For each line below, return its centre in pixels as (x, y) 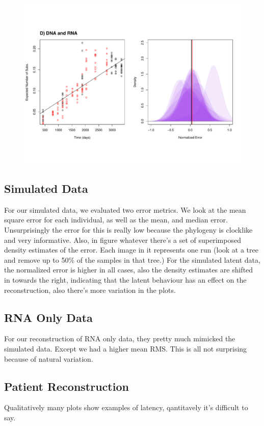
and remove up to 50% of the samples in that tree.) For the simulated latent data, (132, 259)
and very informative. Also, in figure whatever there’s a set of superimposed (123, 240)
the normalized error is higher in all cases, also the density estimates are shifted (129, 270)
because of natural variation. (49, 358)
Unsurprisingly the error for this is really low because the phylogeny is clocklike (128, 230)
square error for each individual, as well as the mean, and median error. (116, 220)
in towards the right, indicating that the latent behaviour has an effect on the (125, 279)
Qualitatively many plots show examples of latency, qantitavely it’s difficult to (126, 407)
